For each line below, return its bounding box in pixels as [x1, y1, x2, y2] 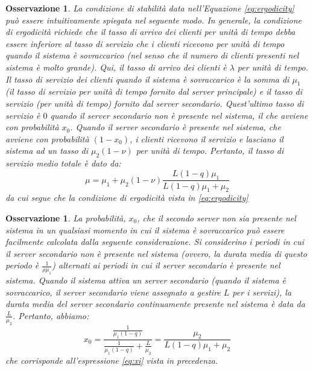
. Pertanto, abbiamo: [12, 309, 89, 322]
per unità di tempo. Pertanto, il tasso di [136, 144, 284, 157]
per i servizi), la [232, 285, 292, 298]
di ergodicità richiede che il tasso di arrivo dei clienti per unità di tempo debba [5, 25, 296, 38]
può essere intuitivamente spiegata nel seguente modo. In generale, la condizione [5, 13, 302, 26]
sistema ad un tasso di [5, 144, 89, 157]
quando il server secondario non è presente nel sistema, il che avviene [50, 109, 308, 121]
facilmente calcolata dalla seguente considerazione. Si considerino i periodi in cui [5, 235, 305, 248]
